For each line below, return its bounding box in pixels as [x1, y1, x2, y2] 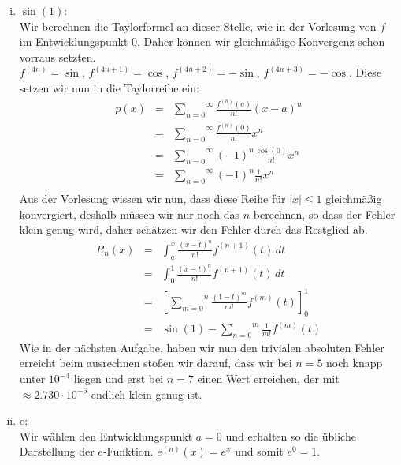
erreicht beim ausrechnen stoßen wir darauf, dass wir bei [19, 354, 292, 371]
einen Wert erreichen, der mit [197, 370, 340, 387]
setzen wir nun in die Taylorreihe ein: [19, 79, 199, 96]
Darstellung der [19, 443, 95, 459]
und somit [235, 443, 284, 459]
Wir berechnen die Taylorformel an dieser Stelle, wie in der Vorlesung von [19, 17, 377, 34]
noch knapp [326, 354, 383, 371]
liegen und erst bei [73, 370, 164, 387]
